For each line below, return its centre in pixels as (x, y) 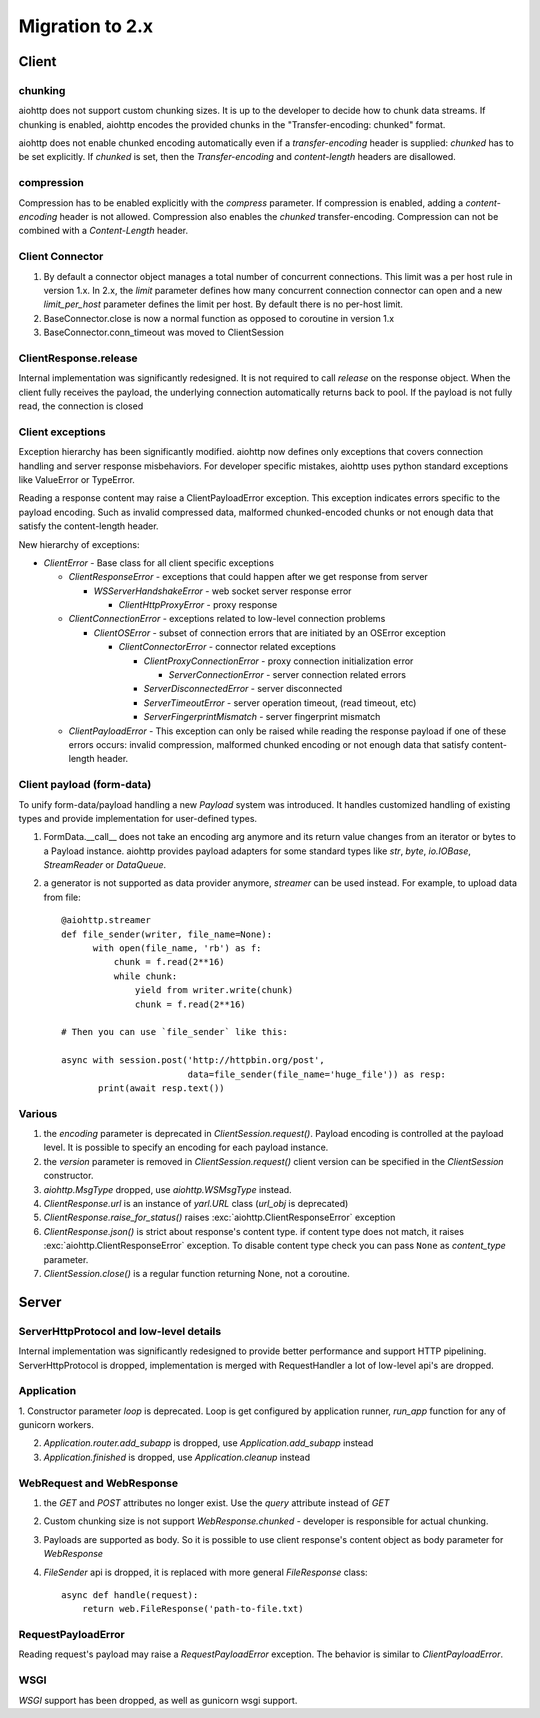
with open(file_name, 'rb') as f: (177, 948)
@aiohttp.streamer (106, 920)
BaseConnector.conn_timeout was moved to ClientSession (164, 332)
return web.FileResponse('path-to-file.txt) (192, 1609)
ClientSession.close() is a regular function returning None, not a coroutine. (196, 1273)
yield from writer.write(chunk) (214, 990)
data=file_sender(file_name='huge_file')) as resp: (317, 1074)
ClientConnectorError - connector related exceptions (227, 647)
